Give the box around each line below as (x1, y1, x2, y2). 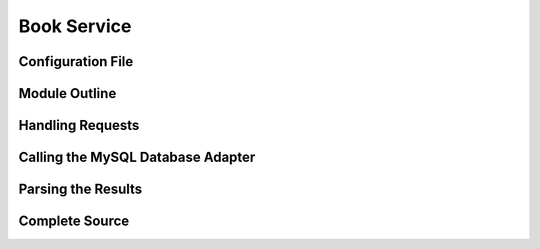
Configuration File (18, 53, 134, 70)
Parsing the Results (18, 181, 143, 198)
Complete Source (18, 213, 130, 230)
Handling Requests (18, 117, 140, 134)
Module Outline (18, 85, 117, 102)
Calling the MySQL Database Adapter (18, 149, 256, 166)
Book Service (18, 15, 132, 37)
